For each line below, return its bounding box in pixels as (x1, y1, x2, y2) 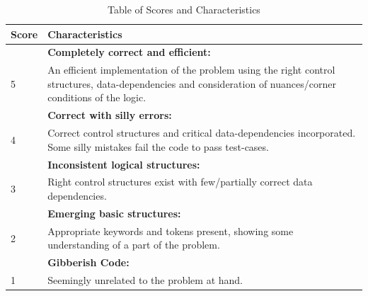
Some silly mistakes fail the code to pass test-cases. (47, 139, 269, 154)
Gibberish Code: (47, 255, 130, 270)
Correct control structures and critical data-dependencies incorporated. (47, 125, 356, 140)
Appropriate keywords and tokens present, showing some (47, 223, 294, 238)
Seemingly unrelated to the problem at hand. (47, 273, 243, 287)
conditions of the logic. (47, 90, 146, 105)
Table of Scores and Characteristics (108, 2, 260, 16)
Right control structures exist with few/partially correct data (47, 174, 313, 189)
